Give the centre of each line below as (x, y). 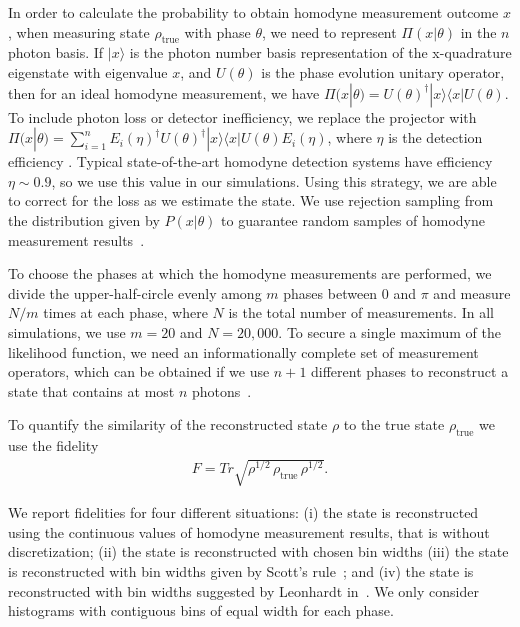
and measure (472, 292)
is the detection (435, 137)
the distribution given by (84, 219)
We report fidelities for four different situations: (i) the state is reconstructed (243, 512)
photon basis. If (56, 52)
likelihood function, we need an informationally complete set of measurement (243, 351)
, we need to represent (329, 31)
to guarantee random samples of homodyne (353, 219)
